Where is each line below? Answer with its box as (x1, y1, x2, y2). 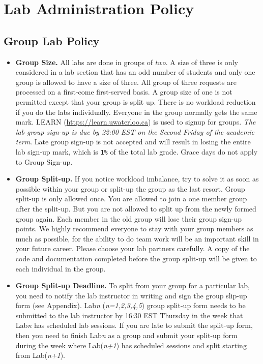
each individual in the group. (15, 263, 106, 274)
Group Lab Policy (4, 33, 100, 48)
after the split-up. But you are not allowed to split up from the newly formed (15, 203, 256, 214)
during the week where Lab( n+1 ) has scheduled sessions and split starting (15, 340, 247, 350)
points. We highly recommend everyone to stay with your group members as (15, 223, 253, 234)
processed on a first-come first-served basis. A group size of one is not (15, 86, 232, 97)
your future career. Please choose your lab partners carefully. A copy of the (15, 243, 250, 254)
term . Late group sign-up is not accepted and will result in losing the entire (15, 136, 251, 147)
